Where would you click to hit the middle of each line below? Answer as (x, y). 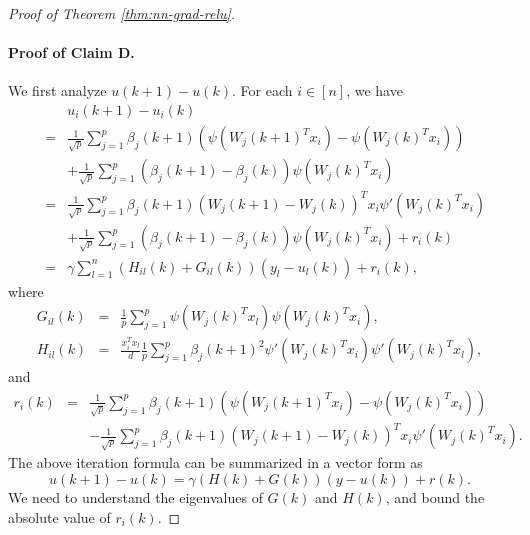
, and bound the (435, 497)
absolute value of (59, 516)
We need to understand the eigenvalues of (135, 497)
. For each (262, 90)
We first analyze (57, 90)
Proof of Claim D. (71, 52)
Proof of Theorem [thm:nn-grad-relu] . (122, 13)
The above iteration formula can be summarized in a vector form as (215, 462)
